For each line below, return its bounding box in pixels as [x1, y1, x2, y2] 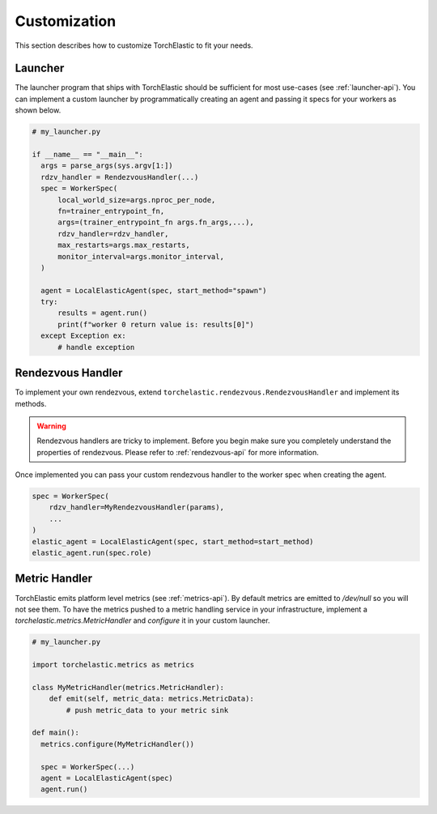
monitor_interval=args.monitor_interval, [57, 252, 224, 261]
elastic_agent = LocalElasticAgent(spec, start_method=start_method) [32, 537, 314, 546]
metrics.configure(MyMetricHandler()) [40, 739, 194, 748]
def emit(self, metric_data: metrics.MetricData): [49, 694, 254, 704]
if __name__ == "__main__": [32, 150, 143, 159]
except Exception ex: [40, 331, 127, 340]
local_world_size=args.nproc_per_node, [57, 195, 216, 204]
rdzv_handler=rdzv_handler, [57, 229, 169, 238]
